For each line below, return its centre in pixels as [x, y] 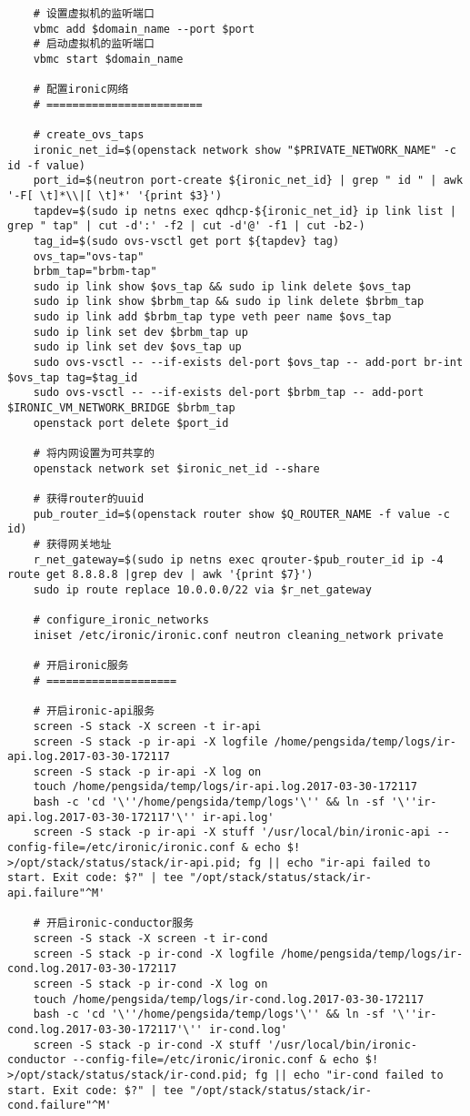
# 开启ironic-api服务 [94, 711]
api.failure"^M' [56, 893]
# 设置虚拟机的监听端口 [94, 14]
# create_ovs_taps [89, 135]
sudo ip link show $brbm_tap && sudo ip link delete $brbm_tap [229, 302]
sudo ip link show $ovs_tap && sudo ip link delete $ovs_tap [222, 286]
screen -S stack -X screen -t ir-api [147, 726]
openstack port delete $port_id [131, 423]
